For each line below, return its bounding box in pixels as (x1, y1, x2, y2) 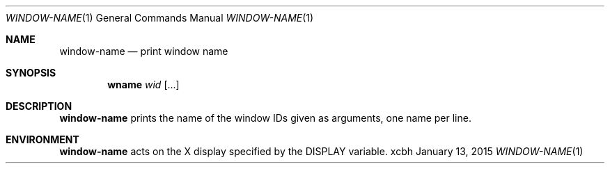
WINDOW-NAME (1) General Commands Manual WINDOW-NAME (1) (6, 12, 314, 24)
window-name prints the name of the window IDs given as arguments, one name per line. (59, 112, 471, 124)
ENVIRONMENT (6, 134, 79, 145)
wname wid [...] (107, 79, 180, 90)
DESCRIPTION (6, 100, 72, 112)
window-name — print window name (59, 45, 228, 57)
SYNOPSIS (6, 67, 56, 79)
